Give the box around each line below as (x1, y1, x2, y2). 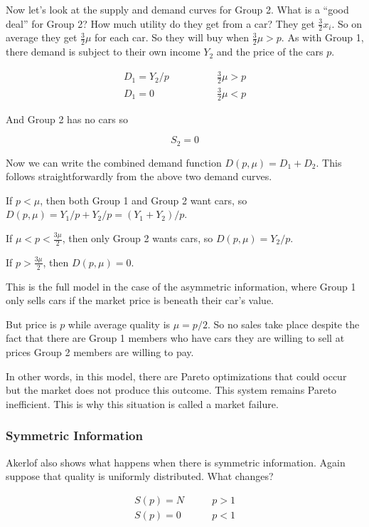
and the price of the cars (216, 44, 323, 59)
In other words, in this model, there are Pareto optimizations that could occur (6, 368, 347, 383)
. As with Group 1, (281, 30, 364, 45)
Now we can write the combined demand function (6, 155, 222, 169)
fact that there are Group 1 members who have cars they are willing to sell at (6, 330, 345, 345)
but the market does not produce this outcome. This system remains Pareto (6, 382, 337, 397)
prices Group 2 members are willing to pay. (6, 345, 194, 360)
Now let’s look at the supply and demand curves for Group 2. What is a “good (6, 2, 349, 16)
